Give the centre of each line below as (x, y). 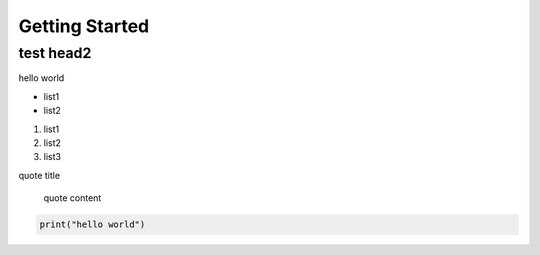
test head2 (55, 53)
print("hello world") (92, 224)
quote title (39, 175)
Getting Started (84, 26)
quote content (72, 198)
